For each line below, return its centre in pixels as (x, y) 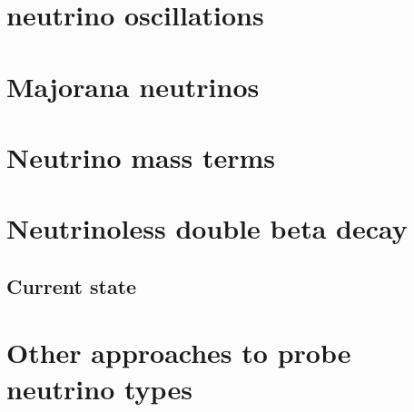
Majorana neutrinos (133, 86)
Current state (72, 285)
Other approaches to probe (179, 353)
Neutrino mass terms (141, 157)
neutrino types (99, 388)
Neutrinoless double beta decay (207, 228)
